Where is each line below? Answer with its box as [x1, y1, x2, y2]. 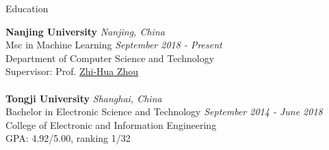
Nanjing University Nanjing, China [5, 24, 165, 38]
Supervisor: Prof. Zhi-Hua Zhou [5, 64, 139, 78]
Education [5, 1, 49, 15]
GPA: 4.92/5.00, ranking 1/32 [5, 131, 131, 145]
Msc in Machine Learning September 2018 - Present [5, 37, 222, 52]
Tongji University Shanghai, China [5, 91, 162, 105]
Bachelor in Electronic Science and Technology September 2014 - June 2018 [5, 104, 323, 119]
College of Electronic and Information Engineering [5, 117, 217, 132]
